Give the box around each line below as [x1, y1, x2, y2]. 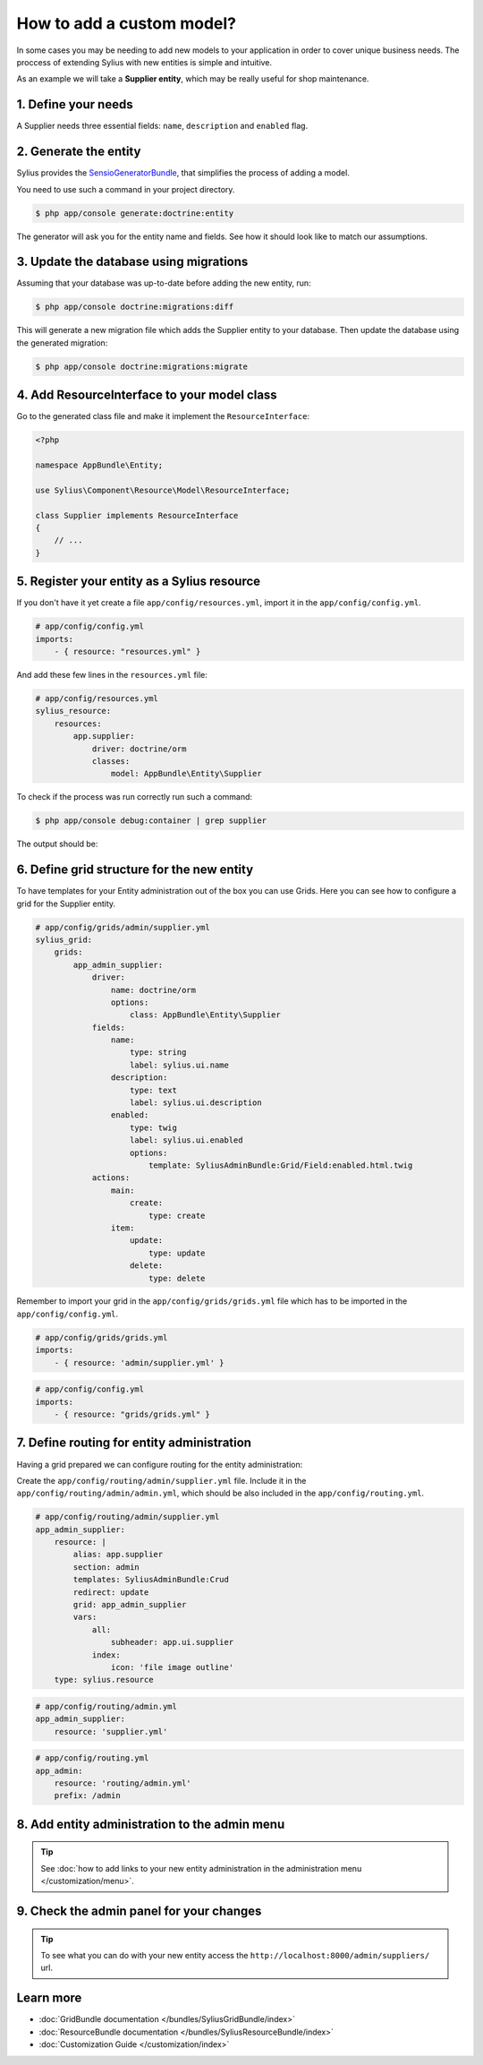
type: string [130, 1048, 187, 1058]
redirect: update [72, 1587, 149, 1598]
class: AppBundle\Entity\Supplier [130, 1010, 281, 1020]
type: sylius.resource [54, 1675, 154, 1685]
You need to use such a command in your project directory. [16, 184, 235, 194]
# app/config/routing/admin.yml [35, 1701, 178, 1711]
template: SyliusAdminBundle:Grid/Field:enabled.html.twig [148, 1160, 413, 1170]
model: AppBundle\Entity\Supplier [110, 768, 263, 779]
